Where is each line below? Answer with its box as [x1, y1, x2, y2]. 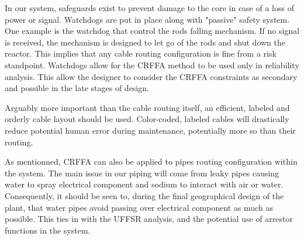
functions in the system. [5, 224, 91, 236]
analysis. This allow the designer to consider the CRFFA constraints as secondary [5, 70, 298, 82]
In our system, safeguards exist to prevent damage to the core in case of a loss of [5, 2, 294, 13]
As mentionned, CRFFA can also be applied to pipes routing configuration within [5, 155, 298, 168]
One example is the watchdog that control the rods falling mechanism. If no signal [5, 25, 299, 37]
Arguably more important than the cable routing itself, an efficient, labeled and [5, 101, 290, 113]
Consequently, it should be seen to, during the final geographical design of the [5, 189, 284, 201]
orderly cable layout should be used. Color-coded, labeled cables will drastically [5, 113, 289, 125]
